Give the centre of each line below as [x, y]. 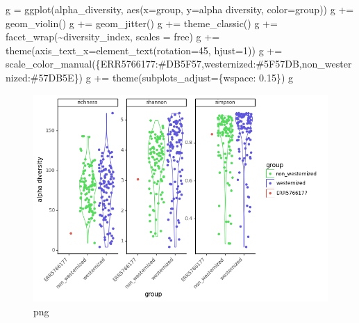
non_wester [327, 64]
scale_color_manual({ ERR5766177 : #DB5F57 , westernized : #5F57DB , [154, 64]
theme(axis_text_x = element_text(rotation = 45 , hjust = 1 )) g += [144, 50]
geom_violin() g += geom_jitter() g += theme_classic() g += [142, 23]
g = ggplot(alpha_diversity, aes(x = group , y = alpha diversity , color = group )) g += [180, 9]
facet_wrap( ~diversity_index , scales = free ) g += [113, 37]
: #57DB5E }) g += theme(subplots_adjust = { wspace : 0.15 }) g [160, 77]
